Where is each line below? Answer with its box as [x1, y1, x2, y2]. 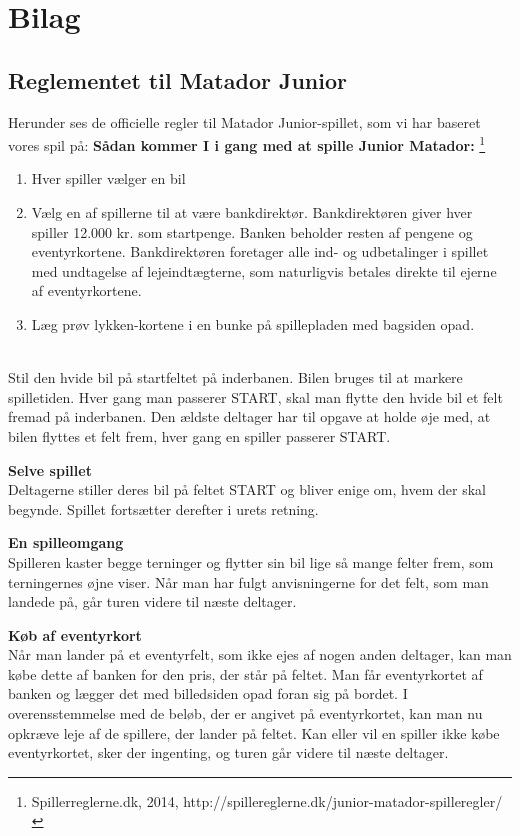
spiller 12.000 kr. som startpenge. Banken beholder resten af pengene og [31, 221, 473, 242]
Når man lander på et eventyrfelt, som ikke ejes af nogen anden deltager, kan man [8, 644, 512, 665]
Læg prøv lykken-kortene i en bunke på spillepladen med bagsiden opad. [31, 313, 475, 334]
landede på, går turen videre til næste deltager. [8, 591, 297, 612]
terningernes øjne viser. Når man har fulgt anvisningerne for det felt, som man [8, 571, 489, 592]
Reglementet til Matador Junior [8, 64, 348, 95]
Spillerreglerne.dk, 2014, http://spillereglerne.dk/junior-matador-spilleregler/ [31, 790, 503, 811]
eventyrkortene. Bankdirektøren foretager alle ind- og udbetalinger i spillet [31, 241, 489, 262]
